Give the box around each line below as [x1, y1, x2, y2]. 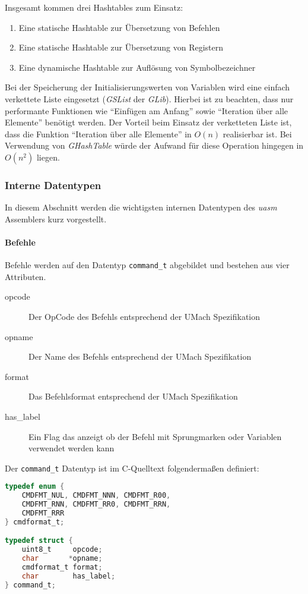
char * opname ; [21, 554, 103, 563]
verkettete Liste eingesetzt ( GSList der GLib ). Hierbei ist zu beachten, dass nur [5, 92, 294, 105]
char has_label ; [21, 571, 116, 580]
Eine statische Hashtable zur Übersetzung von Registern [18, 41, 224, 54]
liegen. [36, 150, 60, 163]
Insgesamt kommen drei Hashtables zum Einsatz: [5, 1, 183, 13]
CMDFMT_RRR [21, 509, 65, 518]
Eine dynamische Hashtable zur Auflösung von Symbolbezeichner [18, 61, 256, 73]
